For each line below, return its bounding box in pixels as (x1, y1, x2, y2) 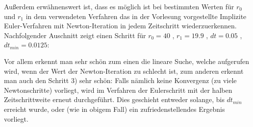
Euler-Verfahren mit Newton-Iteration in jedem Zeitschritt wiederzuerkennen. (4, 21, 237, 31)
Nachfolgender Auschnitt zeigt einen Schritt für (4, 30, 146, 40)
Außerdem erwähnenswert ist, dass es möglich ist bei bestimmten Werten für (4, 1, 234, 11)
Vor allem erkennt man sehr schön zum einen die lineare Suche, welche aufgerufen (4, 56, 250, 66)
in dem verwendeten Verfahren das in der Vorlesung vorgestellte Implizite (25, 11, 247, 21)
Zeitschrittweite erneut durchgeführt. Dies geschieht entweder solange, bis (4, 94, 225, 105)
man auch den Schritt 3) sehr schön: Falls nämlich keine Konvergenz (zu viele (4, 75, 237, 85)
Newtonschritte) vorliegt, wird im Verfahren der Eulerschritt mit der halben (4, 85, 232, 95)
